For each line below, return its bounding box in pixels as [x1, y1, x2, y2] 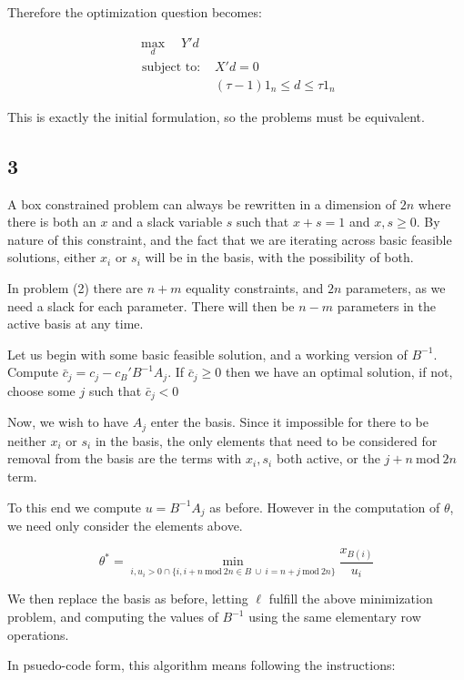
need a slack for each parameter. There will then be [7, 296, 295, 315]
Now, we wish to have [7, 412, 129, 431]
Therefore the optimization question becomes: [7, 3, 262, 21]
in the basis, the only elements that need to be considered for [95, 431, 438, 450]
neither [7, 431, 46, 450]
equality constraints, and [186, 279, 324, 298]
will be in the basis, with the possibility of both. [145, 248, 414, 267]
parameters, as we [346, 279, 446, 298]
